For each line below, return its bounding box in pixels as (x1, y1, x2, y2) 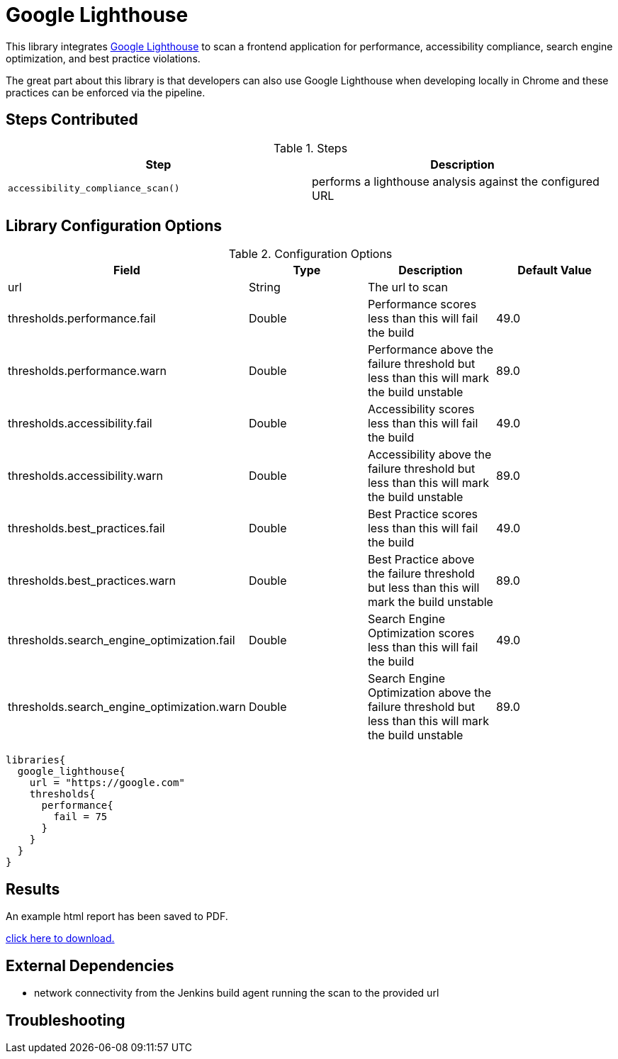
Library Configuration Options (6, 217, 223, 235)
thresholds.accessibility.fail (8, 416, 152, 431)
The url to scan (367, 280, 448, 295)
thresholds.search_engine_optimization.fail (8, 633, 235, 648)
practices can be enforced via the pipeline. (6, 86, 206, 99)
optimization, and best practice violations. (6, 52, 201, 65)
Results (6, 880, 60, 898)
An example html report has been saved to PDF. (6, 910, 228, 923)
